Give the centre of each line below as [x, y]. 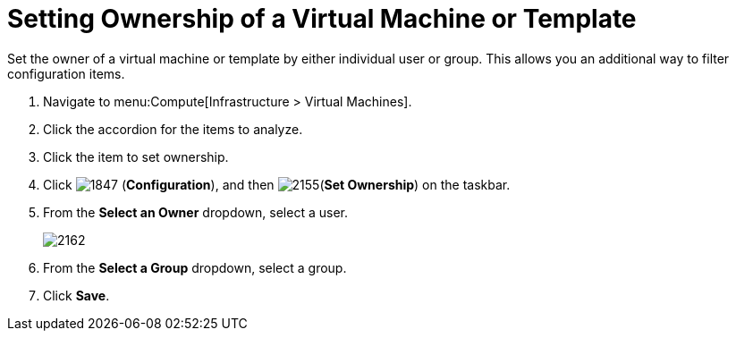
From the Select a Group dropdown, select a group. [195, 267]
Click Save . [76, 295]
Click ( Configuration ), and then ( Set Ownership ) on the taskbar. [277, 184]
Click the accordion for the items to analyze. [173, 129]
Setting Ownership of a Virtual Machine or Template [322, 19]
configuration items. [66, 73]
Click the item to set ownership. [136, 156]
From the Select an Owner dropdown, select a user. [195, 212]
